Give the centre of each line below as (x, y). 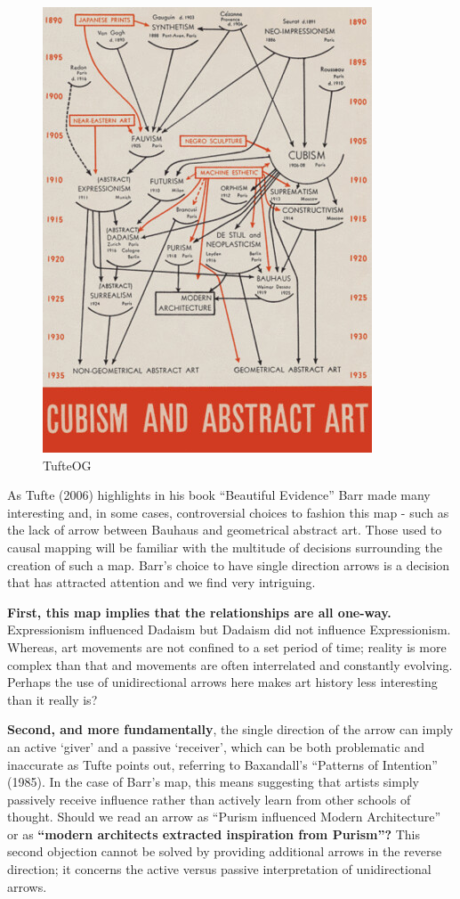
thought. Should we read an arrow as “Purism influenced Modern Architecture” (224, 817)
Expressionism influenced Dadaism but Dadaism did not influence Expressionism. (229, 629)
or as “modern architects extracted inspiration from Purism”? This (214, 834)
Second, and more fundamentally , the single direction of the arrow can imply (230, 729)
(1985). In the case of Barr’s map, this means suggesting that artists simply (213, 782)
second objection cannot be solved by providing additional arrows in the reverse (225, 851)
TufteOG (67, 465)
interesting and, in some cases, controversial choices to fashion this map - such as (228, 512)
